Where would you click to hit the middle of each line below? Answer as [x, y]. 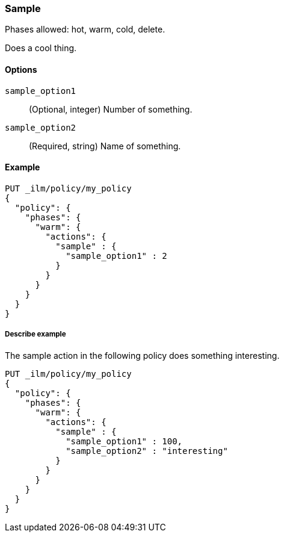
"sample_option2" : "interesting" [147, 451]
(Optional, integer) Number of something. [111, 109]
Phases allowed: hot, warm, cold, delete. [85, 29]
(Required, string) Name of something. [105, 146]
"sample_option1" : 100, [124, 441]
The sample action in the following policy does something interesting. [142, 355]
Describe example [35, 334]
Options [21, 69]
